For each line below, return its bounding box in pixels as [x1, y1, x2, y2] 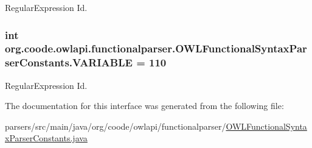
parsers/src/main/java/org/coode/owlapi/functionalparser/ [5, 119, 226, 132]
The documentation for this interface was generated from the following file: [5, 99, 284, 112]
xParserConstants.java [5, 132, 88, 144]
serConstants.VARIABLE [5, 55, 133, 70]
